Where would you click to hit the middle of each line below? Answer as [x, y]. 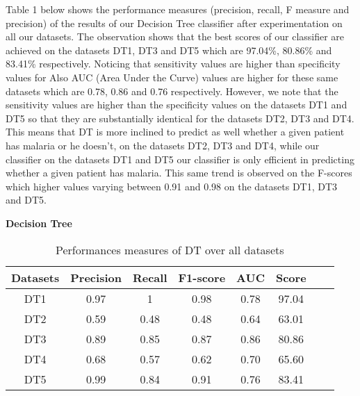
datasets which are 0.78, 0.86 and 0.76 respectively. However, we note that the [172, 91]
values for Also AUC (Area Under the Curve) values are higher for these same [172, 77]
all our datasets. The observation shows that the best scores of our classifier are [175, 36]
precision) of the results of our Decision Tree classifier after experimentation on [174, 23]
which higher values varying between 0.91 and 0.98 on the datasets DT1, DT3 [172, 186]
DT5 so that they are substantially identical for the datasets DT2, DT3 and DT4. [180, 118]
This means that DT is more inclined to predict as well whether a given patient [175, 132]
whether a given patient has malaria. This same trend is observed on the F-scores [179, 173]
